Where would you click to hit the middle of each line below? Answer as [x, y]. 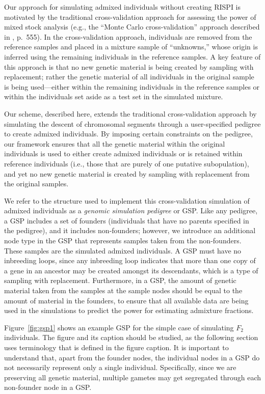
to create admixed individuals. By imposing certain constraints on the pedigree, [128, 134]
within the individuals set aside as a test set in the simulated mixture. [114, 96]
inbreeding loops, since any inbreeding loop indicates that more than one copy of [130, 260]
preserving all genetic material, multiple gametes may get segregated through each [132, 377]
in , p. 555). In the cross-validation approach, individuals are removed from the [128, 36]
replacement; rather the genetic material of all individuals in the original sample [129, 77]
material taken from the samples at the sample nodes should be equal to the [123, 290]
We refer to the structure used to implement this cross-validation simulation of [127, 200]
